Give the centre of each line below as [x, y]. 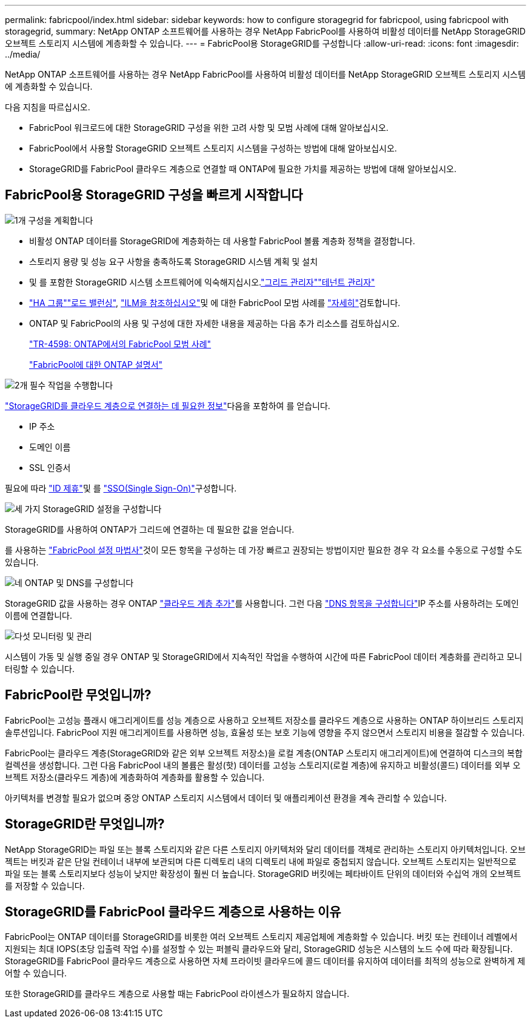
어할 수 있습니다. [36, 973]
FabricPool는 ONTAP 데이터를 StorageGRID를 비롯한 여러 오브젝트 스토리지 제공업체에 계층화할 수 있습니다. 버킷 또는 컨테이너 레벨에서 [261, 937]
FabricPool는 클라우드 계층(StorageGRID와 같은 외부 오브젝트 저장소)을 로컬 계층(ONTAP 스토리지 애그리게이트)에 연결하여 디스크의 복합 [264, 753]
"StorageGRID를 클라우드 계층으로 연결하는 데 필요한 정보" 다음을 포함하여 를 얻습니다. [168, 405]
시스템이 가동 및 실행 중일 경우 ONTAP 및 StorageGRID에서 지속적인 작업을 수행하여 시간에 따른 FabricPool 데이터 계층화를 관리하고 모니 [264, 656]
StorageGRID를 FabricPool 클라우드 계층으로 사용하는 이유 [173, 911]
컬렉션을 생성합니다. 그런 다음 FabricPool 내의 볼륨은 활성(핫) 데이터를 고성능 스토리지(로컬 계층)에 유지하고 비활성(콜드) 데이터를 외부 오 [263, 765]
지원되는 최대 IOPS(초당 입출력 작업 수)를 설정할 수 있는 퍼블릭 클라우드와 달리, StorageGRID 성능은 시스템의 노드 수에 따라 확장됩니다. [259, 949]
